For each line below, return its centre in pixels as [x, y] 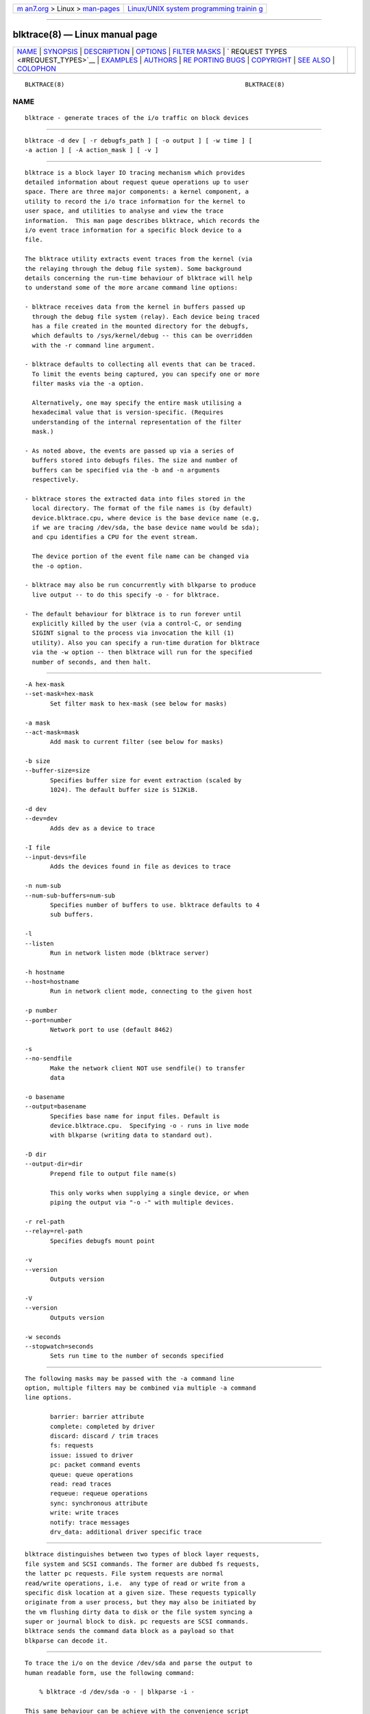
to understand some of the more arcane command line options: [132, 288]
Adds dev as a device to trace [103, 828]
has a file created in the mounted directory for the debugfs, [140, 326]
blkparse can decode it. [66, 1641]
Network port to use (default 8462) [112, 1030]
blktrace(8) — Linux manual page [85, 35]
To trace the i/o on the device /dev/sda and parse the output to [139, 1663]
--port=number [48, 1020]
